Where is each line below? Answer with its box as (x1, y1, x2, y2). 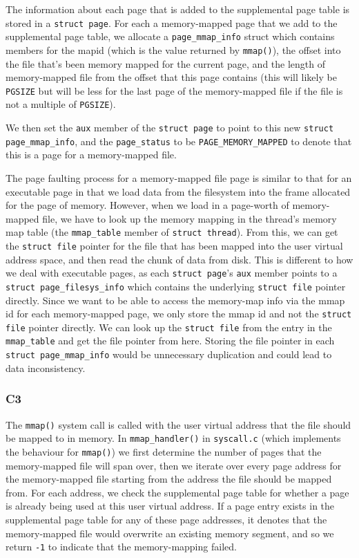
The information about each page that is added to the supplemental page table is (6, 2, 350, 16)
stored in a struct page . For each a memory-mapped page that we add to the (6, 15, 338, 30)
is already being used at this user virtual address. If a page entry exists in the (6, 499, 335, 513)
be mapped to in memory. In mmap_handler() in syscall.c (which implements (6, 431, 341, 445)
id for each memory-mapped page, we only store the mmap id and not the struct (6, 306, 352, 321)
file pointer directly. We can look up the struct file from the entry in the (6, 319, 332, 334)
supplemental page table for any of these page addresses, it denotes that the (6, 512, 327, 526)
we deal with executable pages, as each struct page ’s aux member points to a (6, 266, 338, 280)
